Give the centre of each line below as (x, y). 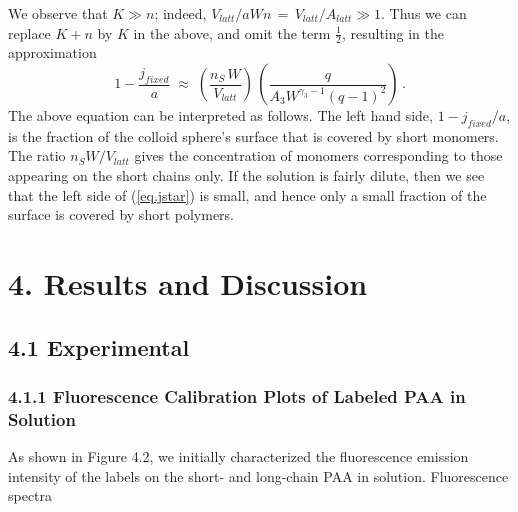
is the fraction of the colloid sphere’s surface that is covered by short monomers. (253, 135)
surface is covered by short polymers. (121, 214)
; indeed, (180, 13)
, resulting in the (392, 32)
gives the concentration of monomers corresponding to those (318, 155)
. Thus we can (424, 13)
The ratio (37, 155)
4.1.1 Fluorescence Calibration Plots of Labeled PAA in (237, 395)
